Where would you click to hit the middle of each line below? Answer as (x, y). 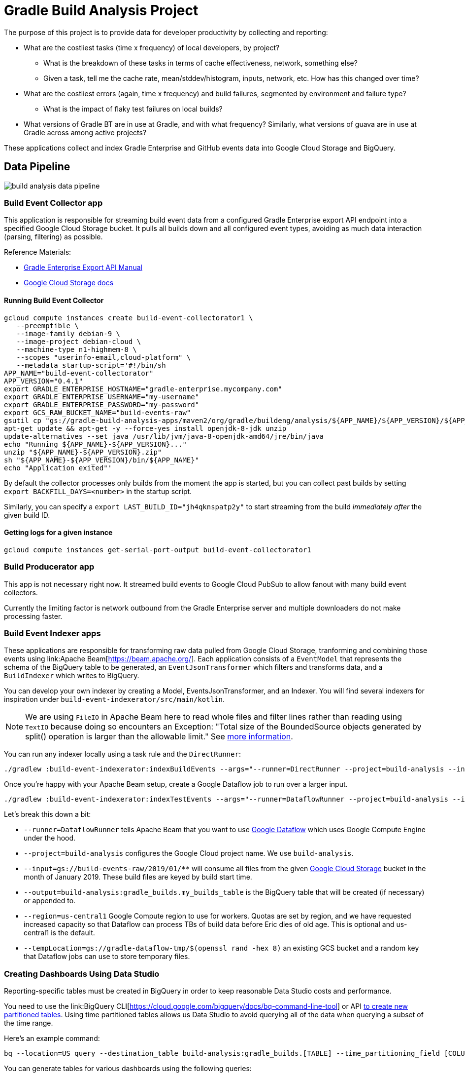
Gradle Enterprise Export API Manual (83, 268)
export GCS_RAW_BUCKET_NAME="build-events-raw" (98, 412)
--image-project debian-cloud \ (79, 341)
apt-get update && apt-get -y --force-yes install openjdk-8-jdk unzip (145, 428)
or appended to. (50, 901)
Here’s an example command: (52, 1038)
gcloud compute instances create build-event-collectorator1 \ (129, 318)
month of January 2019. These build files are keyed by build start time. (138, 877)
